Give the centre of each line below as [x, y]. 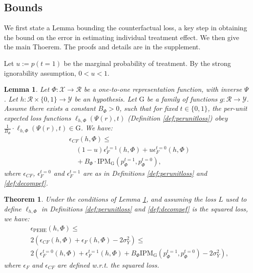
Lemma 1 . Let [27, 89]
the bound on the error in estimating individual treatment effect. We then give [122, 37]
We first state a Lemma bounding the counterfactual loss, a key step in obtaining [126, 28]
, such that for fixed [148, 108]
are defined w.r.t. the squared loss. [108, 264]
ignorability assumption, [40, 73]
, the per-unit [227, 108]
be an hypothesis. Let [105, 98]
